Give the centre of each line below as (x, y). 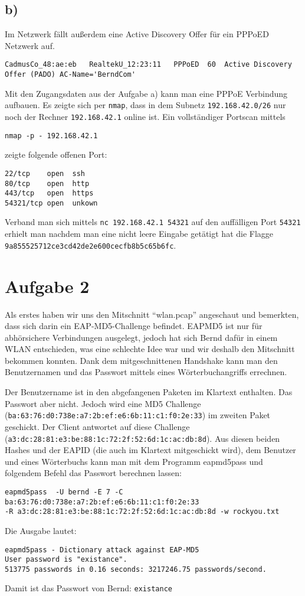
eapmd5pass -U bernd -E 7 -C (64, 492)
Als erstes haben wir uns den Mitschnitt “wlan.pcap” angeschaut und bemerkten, (152, 314)
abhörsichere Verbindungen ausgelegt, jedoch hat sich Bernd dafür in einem (141, 337)
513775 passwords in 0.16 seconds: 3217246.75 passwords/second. (136, 569)
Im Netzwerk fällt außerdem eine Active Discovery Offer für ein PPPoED (137, 34)
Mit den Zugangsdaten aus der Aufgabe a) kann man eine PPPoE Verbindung (146, 93)
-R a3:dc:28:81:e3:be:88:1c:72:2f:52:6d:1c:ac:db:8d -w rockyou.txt (142, 512)
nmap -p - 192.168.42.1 (51, 136)
